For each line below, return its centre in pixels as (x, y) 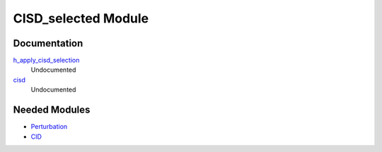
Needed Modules (52, 110)
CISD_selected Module (81, 18)
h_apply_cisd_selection (46, 61)
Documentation (48, 43)
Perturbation (49, 127)
